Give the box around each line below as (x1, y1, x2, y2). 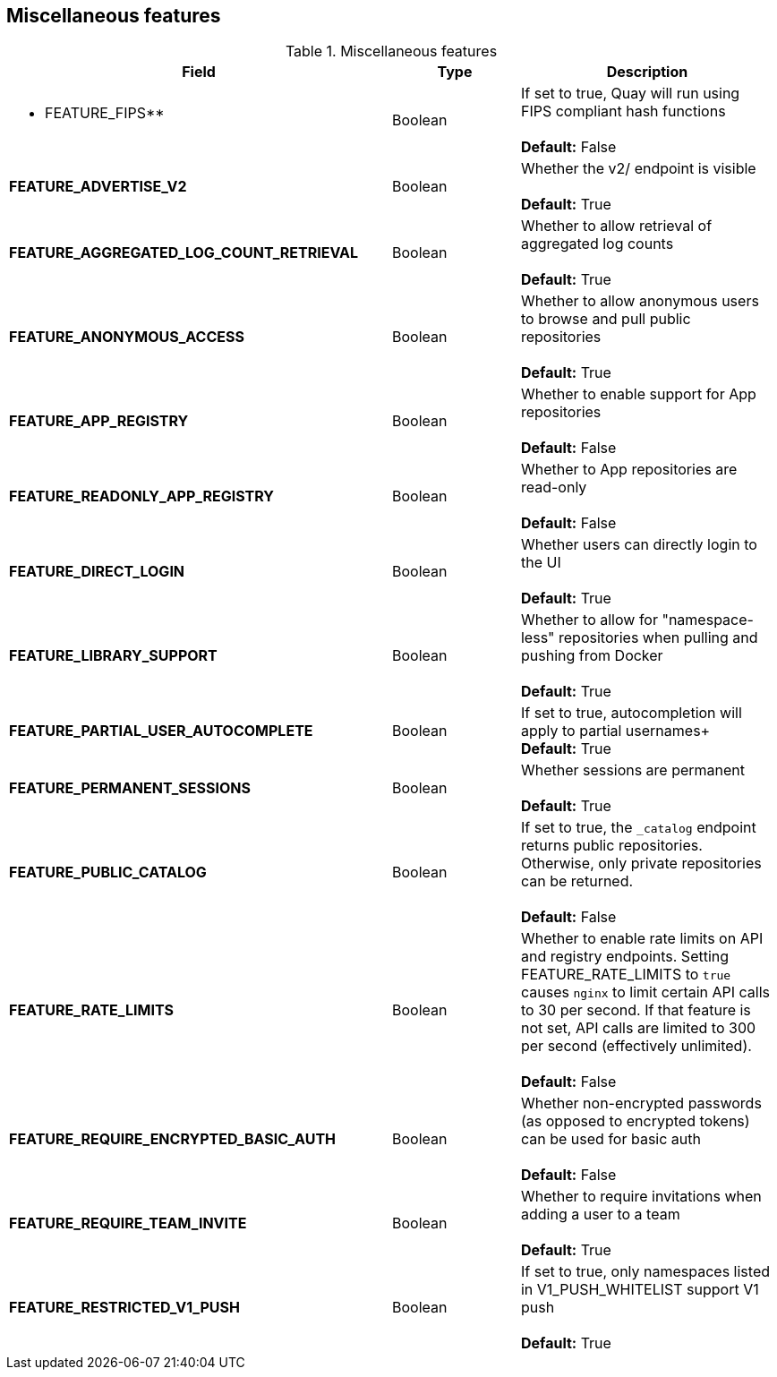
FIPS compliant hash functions (520, 102, 726, 121)
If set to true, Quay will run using (520, 84, 740, 103)
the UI (520, 553, 561, 572)
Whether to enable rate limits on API (520, 929, 764, 948)
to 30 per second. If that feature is (520, 1001, 751, 1020)
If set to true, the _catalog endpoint (520, 818, 756, 837)
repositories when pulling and (559, 629, 758, 647)
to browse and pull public (520, 310, 691, 329)
